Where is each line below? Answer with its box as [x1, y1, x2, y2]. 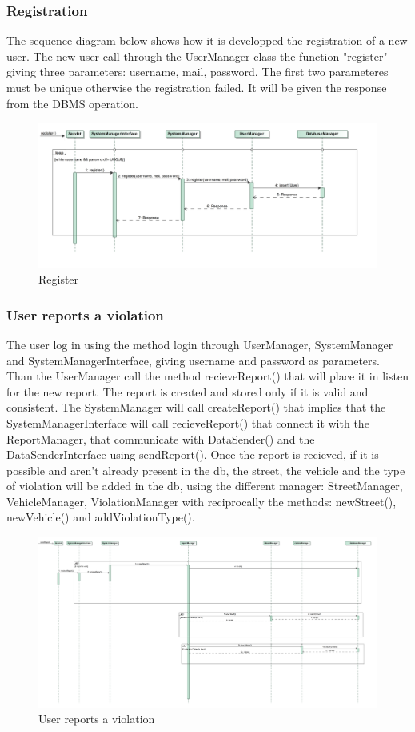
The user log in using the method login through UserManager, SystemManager [6, 336, 393, 352]
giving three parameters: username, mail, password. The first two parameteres [6, 63, 389, 80]
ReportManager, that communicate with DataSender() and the [6, 430, 315, 447]
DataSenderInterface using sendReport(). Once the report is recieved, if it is [6, 446, 379, 463]
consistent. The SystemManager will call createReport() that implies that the [6, 399, 386, 416]
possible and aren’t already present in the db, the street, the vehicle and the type [6, 461, 405, 478]
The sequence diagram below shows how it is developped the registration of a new [6, 32, 408, 49]
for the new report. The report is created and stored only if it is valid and [6, 383, 369, 400]
